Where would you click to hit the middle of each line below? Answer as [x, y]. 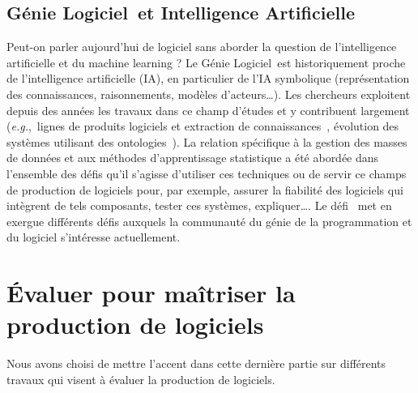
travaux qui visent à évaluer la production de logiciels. [141, 379]
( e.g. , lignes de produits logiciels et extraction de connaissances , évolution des [203, 126]
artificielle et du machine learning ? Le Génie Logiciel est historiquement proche [206, 62]
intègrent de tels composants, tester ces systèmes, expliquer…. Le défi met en [199, 205]
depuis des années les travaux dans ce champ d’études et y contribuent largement [208, 110]
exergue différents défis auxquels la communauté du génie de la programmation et [209, 221]
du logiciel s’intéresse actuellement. [94, 237]
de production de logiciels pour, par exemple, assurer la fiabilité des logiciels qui [205, 189]
